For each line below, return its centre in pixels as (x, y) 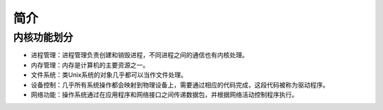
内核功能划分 (43, 37)
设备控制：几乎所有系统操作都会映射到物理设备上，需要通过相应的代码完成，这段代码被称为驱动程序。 (180, 85)
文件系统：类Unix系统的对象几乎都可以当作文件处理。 (109, 75)
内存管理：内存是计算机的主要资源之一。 (90, 65)
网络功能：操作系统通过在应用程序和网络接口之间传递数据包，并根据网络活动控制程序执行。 (164, 94)
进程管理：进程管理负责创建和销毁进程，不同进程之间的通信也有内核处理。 (139, 55)
